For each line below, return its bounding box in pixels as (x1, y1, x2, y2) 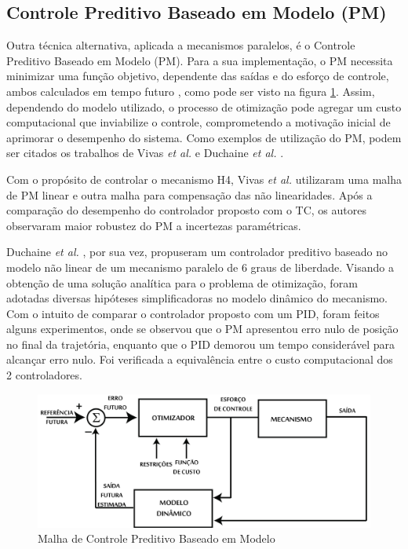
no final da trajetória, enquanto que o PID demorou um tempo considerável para (6, 335, 395, 352)
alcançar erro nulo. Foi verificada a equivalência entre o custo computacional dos (6, 351, 393, 368)
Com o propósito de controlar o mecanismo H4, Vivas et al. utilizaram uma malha (6, 170, 403, 187)
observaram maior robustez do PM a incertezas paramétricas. (6, 217, 301, 233)
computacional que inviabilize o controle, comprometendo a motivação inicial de (6, 114, 391, 130)
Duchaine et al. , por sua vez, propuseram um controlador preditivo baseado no (6, 243, 388, 260)
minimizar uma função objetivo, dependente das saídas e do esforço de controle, (6, 68, 389, 84)
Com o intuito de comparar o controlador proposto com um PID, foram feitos (6, 305, 380, 321)
